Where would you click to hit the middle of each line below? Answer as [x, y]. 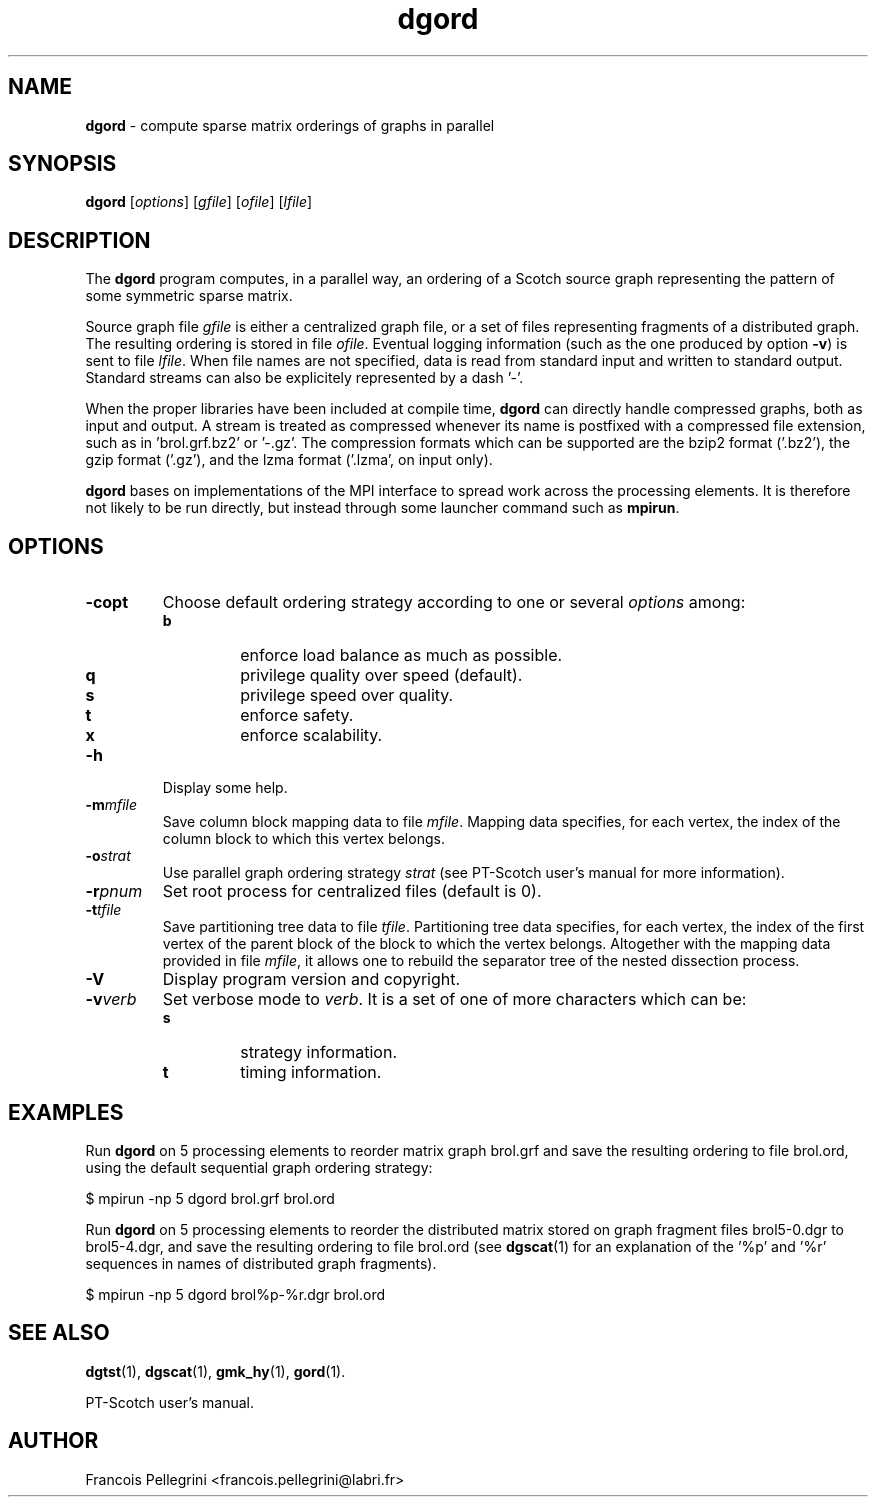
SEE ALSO [59, 1333]
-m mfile [111, 805]
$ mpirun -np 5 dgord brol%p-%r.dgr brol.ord [235, 1294]
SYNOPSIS [62, 164]
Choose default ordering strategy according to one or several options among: [454, 602]
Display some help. [225, 788]
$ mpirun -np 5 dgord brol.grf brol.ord [210, 1198]
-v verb [111, 999]
